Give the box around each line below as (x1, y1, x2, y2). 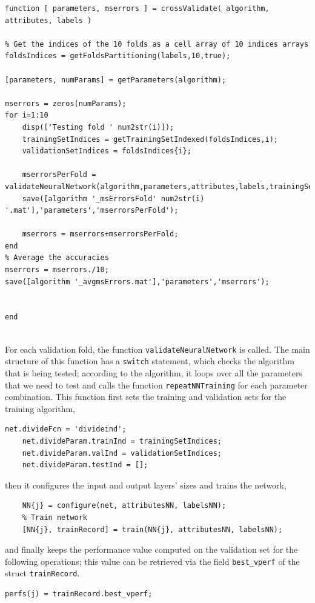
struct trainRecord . (5, 567, 80, 579)
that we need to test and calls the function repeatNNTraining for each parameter (5, 378, 308, 391)
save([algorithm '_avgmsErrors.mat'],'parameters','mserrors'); (5, 277, 270, 286)
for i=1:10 (5, 111, 48, 120)
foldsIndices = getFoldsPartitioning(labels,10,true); (5, 52, 231, 61)
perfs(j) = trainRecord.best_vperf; (5, 590, 153, 599)
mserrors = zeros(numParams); (5, 99, 127, 108)
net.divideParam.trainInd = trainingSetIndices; (22, 436, 222, 445)
